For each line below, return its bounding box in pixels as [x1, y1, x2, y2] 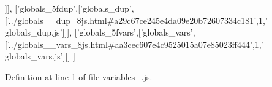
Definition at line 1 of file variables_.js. [5, 70, 153, 83]
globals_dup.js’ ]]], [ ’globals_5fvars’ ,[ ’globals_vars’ [5, 26, 193, 39]
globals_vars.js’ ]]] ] [5, 50, 76, 62]
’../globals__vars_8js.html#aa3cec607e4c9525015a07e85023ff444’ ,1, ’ [7, 37, 264, 50]
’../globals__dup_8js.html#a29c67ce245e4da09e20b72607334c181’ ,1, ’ [7, 13, 268, 26]
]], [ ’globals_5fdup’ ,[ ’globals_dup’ [5, 2, 132, 14]
